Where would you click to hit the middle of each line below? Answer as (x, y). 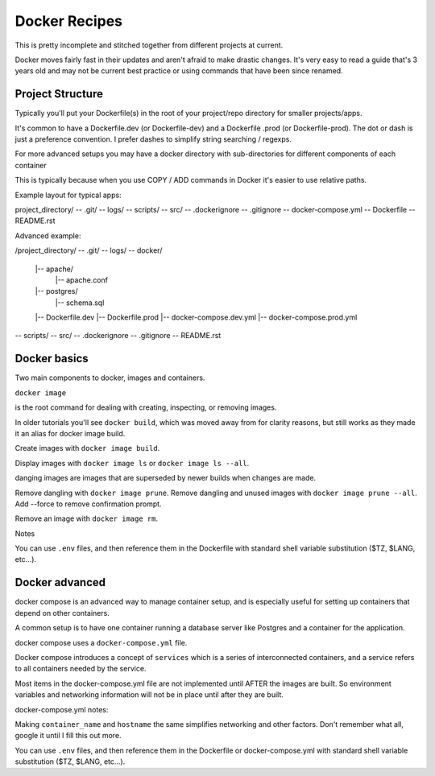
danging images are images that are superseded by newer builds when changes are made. (166, 478)
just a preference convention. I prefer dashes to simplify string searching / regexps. (153, 139)
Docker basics (52, 359)
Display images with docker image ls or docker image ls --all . (132, 463)
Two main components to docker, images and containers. (110, 378)
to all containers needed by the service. (81, 669)
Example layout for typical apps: (68, 195)
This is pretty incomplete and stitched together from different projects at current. (149, 45)
